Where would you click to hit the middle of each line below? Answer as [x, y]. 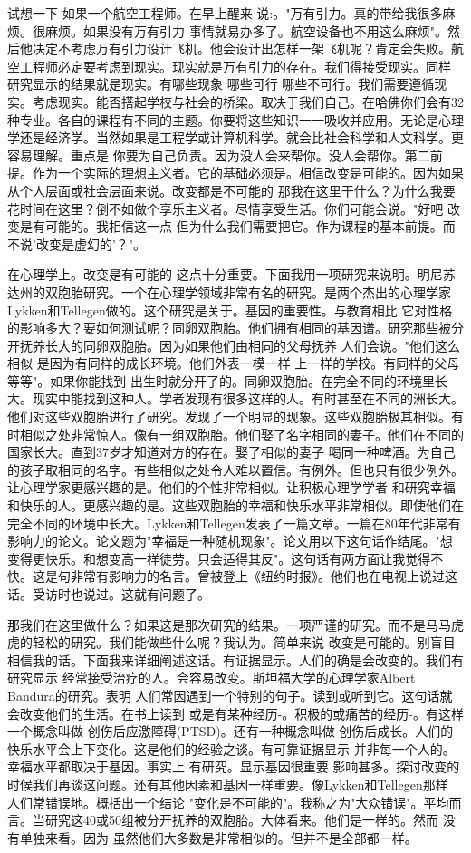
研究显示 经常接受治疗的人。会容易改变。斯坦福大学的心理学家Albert [211, 678]
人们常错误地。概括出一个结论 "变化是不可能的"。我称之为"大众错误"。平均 [228, 802]
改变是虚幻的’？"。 [91, 243]
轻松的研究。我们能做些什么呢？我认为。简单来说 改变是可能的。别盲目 [244, 642]
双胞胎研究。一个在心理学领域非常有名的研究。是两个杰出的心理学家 [248, 291]
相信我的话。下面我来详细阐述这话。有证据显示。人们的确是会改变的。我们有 [235, 659]
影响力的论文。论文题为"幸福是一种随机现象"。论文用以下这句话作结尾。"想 [230, 541]
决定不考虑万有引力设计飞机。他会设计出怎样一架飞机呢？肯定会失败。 [241, 48]
